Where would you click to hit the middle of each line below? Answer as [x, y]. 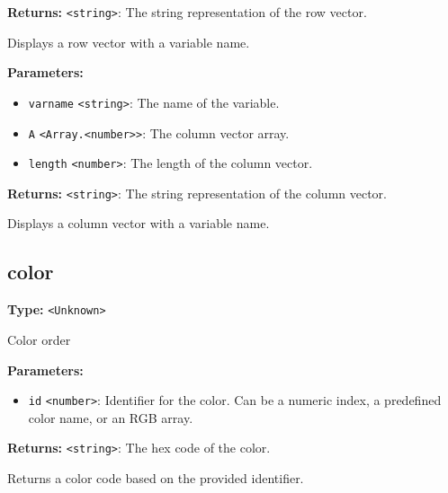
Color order [39, 339]
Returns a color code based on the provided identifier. [156, 478]
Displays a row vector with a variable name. [129, 42]
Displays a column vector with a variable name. [139, 223]
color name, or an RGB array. [111, 417]
